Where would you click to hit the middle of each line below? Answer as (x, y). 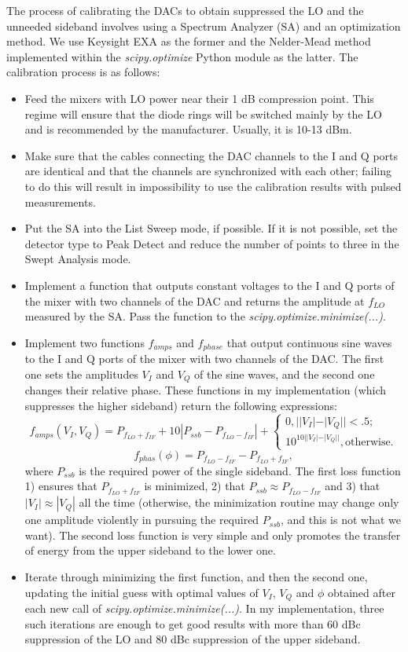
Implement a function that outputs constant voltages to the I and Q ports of (210, 285)
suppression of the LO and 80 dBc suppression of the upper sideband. (193, 639)
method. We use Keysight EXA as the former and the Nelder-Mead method (189, 41)
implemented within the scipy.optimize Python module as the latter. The (182, 56)
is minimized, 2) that (195, 486)
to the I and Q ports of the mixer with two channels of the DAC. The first (204, 359)
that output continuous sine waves (309, 342)
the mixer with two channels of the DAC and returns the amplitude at (195, 300)
